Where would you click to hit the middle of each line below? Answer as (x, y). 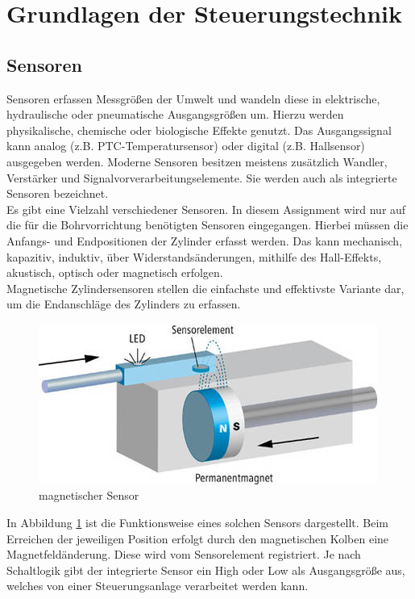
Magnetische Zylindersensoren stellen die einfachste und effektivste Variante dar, (205, 288)
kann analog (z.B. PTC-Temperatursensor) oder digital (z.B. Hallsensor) (186, 146)
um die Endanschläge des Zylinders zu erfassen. (124, 304)
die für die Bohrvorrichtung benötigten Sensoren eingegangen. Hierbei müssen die (207, 225)
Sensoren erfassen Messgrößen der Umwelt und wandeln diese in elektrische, (193, 98)
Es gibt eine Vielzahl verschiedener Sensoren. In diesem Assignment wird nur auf (206, 209)
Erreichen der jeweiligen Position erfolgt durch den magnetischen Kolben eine (198, 538)
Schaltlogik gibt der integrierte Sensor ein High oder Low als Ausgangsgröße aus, (206, 570)
